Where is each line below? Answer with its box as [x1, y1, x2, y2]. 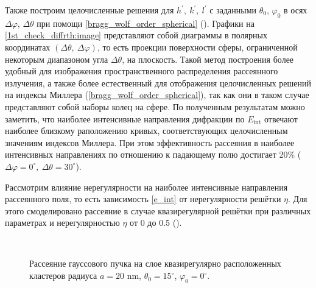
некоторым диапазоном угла [5, 52, 108, 65]
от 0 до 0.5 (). [130, 216, 182, 229]
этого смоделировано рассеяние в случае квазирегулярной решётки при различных [5, 204, 311, 217]
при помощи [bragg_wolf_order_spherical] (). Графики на [37, 16, 255, 29]
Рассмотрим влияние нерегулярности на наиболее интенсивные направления [5, 180, 288, 193]
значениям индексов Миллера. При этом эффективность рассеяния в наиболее [5, 136, 295, 149]
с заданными [209, 4, 257, 16]
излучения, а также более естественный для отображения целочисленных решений [5, 76, 311, 89]
